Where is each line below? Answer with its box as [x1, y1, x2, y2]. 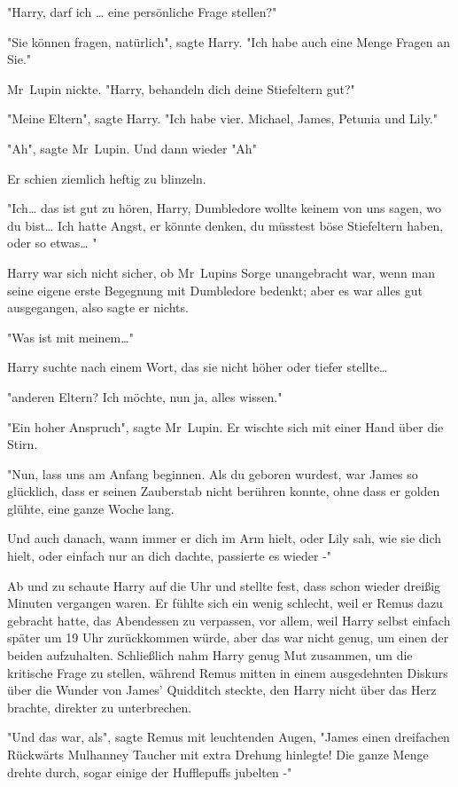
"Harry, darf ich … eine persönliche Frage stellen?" [7, 3, 277, 20]
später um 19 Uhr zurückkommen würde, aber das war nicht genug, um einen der [7, 628, 449, 647]
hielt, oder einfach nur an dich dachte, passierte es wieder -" [7, 547, 332, 565]
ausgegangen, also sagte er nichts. [7, 298, 189, 317]
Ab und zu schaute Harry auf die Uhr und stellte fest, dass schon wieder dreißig [7, 576, 441, 594]
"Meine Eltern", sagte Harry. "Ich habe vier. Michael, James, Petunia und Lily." [7, 109, 439, 128]
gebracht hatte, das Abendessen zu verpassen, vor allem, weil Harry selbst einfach [7, 610, 451, 629]
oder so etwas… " [7, 233, 97, 252]
